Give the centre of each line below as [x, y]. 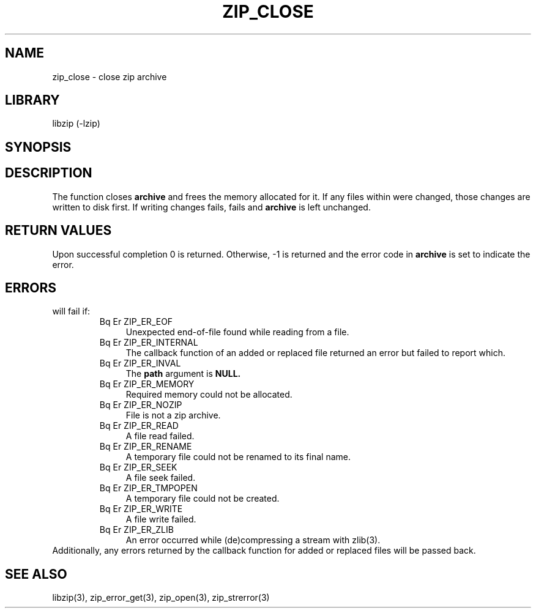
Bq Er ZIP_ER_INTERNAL [149, 343]
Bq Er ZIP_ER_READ [139, 426]
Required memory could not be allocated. [209, 395]
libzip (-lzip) [76, 124]
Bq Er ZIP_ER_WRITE [141, 509]
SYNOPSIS [38, 147]
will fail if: [71, 311]
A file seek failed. [161, 478]
